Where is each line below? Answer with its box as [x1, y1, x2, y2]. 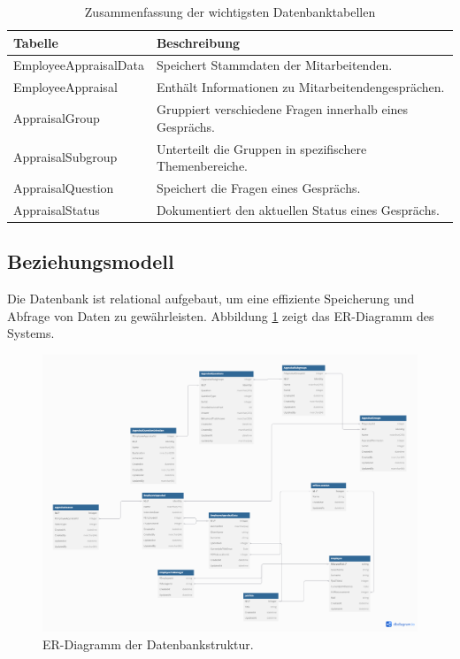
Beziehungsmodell [7, 248, 174, 275]
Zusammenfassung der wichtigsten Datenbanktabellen [84, 3, 376, 20]
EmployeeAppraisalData [13, 56, 144, 74]
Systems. [7, 324, 55, 342]
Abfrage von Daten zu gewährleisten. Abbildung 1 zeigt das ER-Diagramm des [7, 306, 434, 325]
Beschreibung [156, 33, 241, 51]
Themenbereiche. [156, 157, 249, 175]
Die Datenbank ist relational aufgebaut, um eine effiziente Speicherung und [7, 289, 415, 308]
